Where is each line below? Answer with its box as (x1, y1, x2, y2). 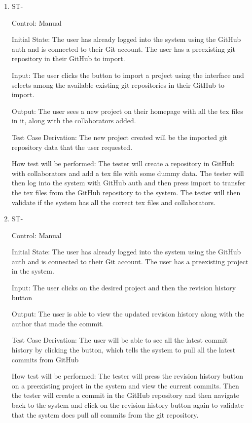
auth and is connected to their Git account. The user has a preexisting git (11, 43, 235, 54)
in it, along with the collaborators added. (11, 115, 136, 126)
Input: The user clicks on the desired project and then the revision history (11, 282, 236, 293)
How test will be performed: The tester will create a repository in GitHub (11, 158, 235, 169)
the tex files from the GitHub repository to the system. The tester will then (11, 187, 241, 197)
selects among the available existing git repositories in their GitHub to (11, 79, 224, 90)
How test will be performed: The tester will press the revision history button (11, 371, 244, 381)
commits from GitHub (11, 354, 79, 364)
